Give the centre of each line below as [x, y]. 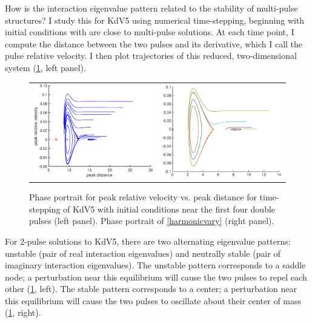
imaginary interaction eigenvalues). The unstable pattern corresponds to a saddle [155, 265]
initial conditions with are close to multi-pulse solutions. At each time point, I [150, 32]
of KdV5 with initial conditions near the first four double [169, 209]
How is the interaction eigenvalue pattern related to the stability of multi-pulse [151, 8]
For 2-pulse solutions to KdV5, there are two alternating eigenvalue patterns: [148, 241]
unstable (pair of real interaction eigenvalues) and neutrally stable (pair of [143, 253]
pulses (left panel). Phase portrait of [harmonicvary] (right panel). [152, 221]
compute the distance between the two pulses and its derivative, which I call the [154, 43]
